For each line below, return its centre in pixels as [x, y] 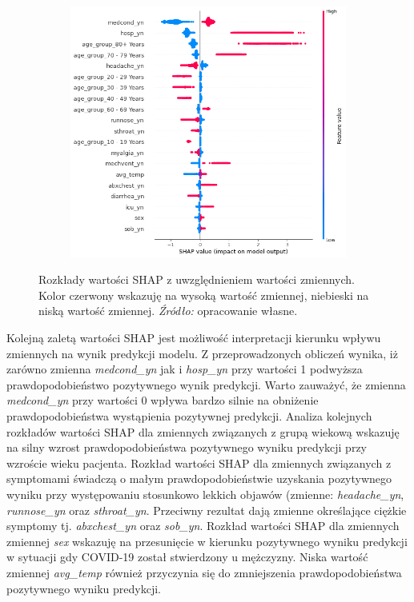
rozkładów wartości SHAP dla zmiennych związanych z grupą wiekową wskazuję [203, 431]
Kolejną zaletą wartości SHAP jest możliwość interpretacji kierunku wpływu [194, 337]
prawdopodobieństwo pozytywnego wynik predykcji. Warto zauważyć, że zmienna [206, 384]
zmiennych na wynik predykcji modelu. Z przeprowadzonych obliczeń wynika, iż [202, 353]
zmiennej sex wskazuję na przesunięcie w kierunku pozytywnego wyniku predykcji [207, 541]
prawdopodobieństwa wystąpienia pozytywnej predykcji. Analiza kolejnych [189, 415]
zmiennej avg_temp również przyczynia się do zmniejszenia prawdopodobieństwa [204, 572]
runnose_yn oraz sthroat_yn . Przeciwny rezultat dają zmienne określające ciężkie [207, 510]
